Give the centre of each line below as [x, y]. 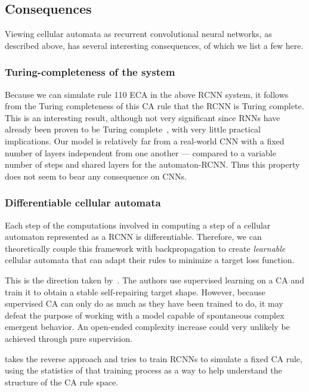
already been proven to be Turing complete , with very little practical [133, 129]
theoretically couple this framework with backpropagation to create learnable [145, 248]
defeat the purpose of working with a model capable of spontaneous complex [145, 315]
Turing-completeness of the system [90, 72]
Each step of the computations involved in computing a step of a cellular [138, 225]
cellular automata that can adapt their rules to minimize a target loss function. [150, 260]
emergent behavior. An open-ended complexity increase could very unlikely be [147, 327]
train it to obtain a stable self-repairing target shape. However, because [135, 291]
